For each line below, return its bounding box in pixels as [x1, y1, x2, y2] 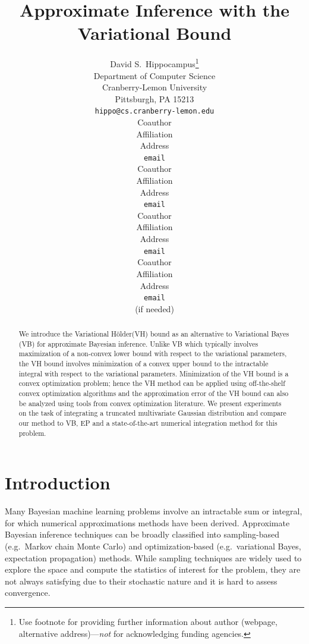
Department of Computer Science [93, 69, 216, 81]
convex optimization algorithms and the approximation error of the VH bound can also [18, 388, 289, 398]
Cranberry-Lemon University [102, 81, 207, 93]
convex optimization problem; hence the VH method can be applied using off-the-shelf [18, 378, 285, 388]
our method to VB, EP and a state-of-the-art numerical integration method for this [18, 418, 278, 428]
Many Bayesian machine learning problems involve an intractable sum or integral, [5, 505, 302, 517]
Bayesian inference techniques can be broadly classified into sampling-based [5, 528, 279, 541]
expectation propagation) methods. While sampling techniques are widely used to [5, 551, 302, 564]
